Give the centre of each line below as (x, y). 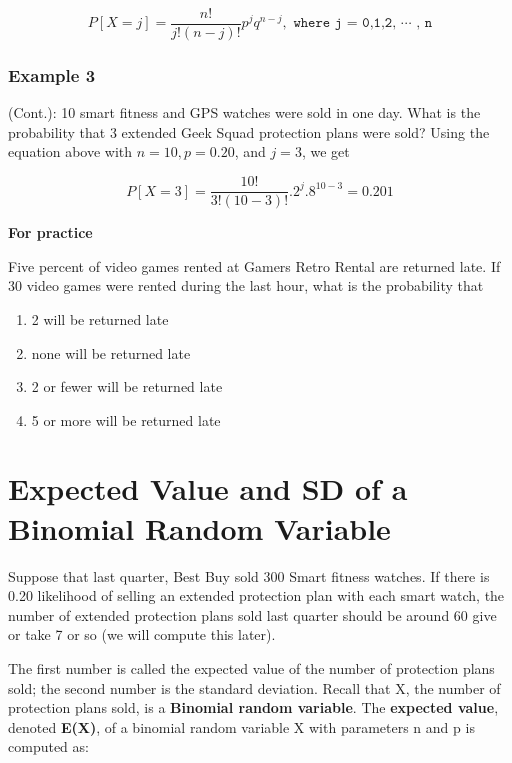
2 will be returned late (100, 318)
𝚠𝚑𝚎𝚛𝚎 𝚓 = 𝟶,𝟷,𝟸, (345, 23)
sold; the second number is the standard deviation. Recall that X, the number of (254, 687)
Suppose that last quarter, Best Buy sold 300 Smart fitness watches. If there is (249, 575)
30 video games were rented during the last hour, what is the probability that (246, 285)
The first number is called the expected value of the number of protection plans (251, 667)
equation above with (70, 151)
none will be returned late (111, 352)
